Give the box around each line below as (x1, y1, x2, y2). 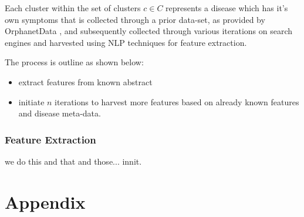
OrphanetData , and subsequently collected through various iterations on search (5, 25, 293, 37)
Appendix (5, 189, 86, 213)
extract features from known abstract (18, 75, 153, 88)
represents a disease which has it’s (165, 2, 288, 14)
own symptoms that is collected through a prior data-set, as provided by (5, 13, 265, 25)
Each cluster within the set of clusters (5, 2, 141, 14)
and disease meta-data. (18, 107, 101, 119)
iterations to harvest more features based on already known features (55, 95, 299, 108)
